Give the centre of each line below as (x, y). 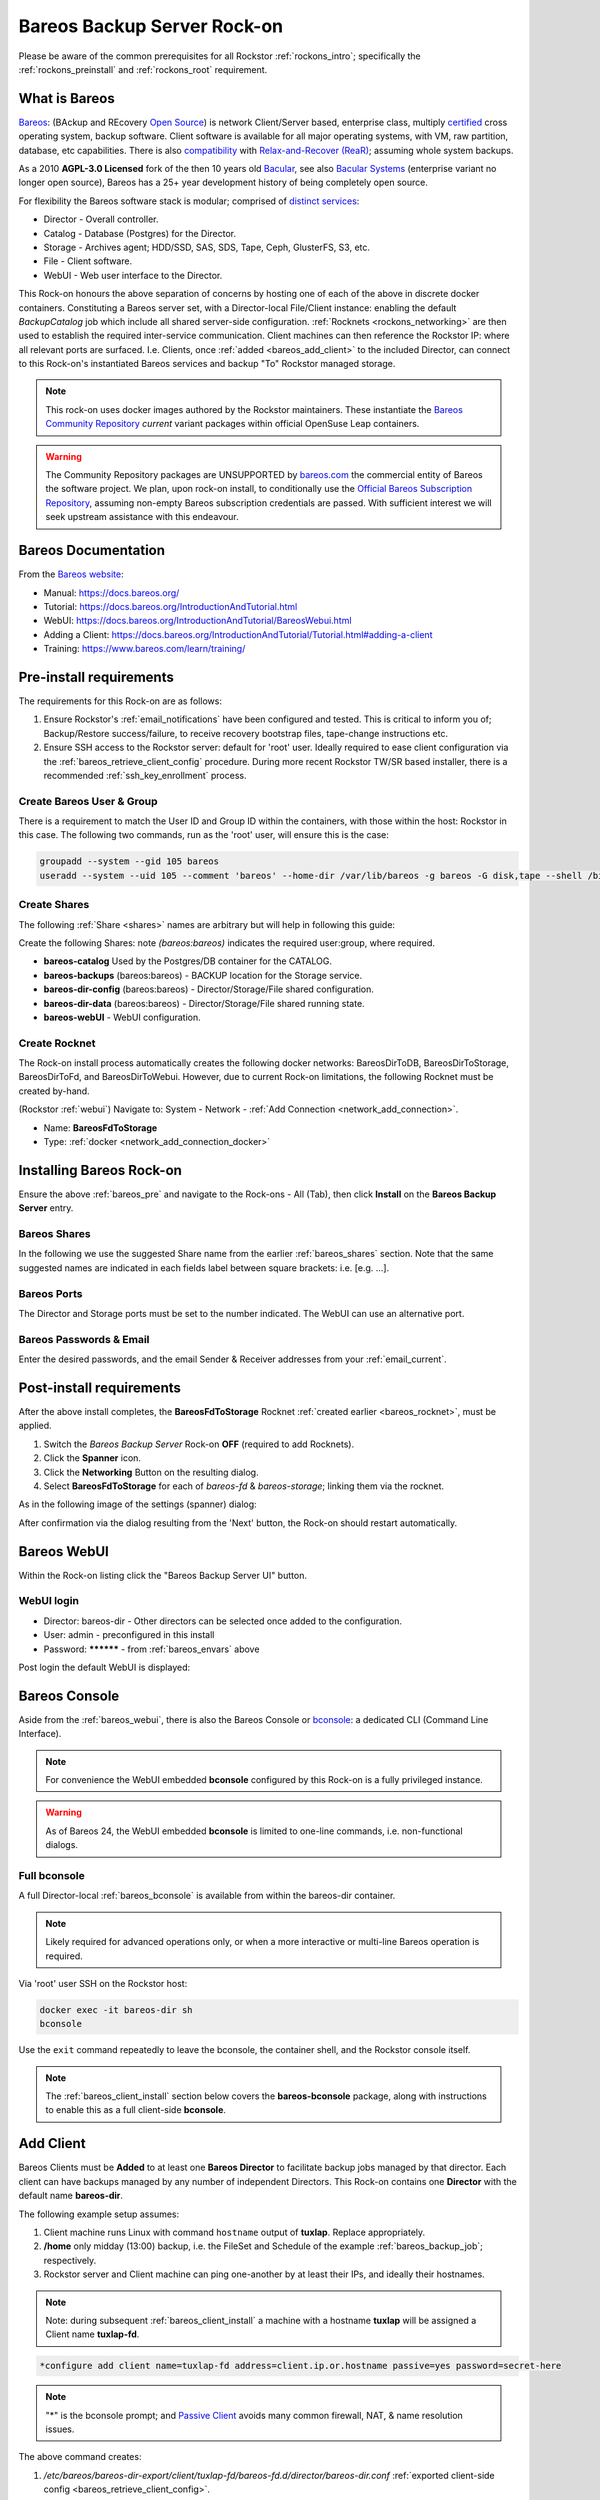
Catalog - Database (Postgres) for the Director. (140, 233)
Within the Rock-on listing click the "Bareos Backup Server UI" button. (162, 1575)
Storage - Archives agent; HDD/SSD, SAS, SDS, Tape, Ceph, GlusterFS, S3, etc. (206, 247)
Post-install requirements (100, 1387)
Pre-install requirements (96, 676)
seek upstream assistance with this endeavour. (142, 517)
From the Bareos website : (71, 574)
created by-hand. (54, 1091)
